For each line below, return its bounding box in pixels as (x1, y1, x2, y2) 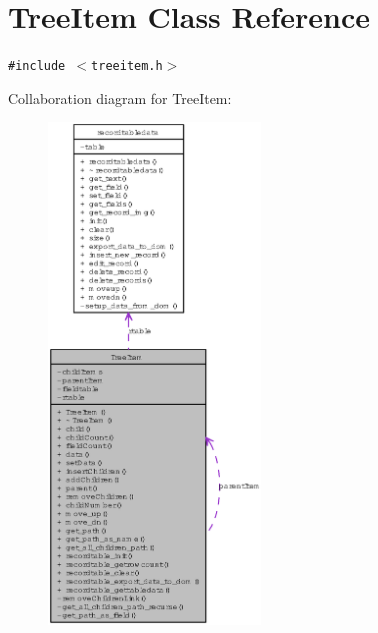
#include (8, 59, 66, 74)
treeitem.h (91, 59, 163, 74)
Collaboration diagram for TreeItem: (8, 87, 232, 108)
